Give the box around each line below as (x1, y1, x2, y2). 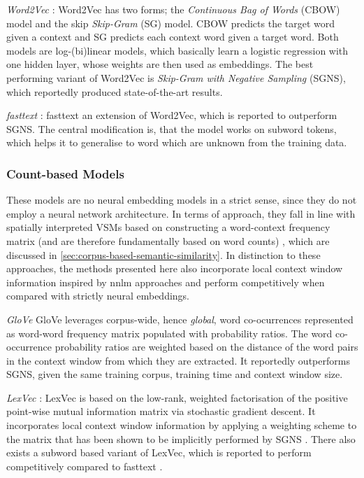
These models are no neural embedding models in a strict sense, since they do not (6, 192, 357, 207)
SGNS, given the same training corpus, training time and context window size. (6, 367, 343, 381)
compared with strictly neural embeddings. (6, 288, 190, 303)
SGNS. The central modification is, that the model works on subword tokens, (6, 121, 337, 136)
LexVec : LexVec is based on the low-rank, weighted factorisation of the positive (6, 390, 348, 405)
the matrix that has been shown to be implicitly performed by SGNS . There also (6, 431, 356, 446)
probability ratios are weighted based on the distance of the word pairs (54, 339, 358, 354)
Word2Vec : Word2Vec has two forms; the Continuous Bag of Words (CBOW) (6, 2, 340, 16)
